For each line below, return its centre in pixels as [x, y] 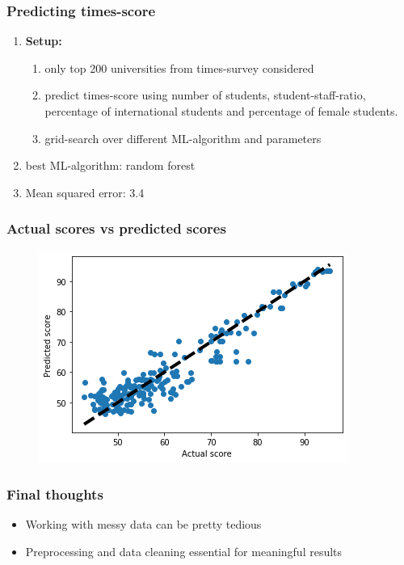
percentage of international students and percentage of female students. [221, 111]
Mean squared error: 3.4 [85, 192]
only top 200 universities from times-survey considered [179, 67]
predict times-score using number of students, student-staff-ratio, [205, 95]
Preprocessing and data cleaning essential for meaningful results [184, 551]
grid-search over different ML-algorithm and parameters [183, 138]
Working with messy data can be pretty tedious [143, 524]
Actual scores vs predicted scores [116, 228]
